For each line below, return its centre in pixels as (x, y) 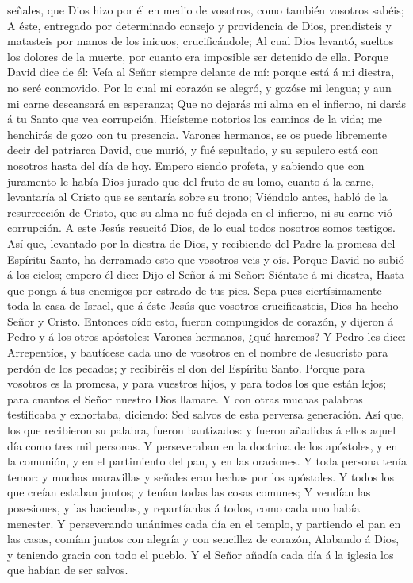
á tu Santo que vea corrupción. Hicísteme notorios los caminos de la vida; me (195, 119)
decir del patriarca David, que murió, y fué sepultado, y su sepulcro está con (193, 150)
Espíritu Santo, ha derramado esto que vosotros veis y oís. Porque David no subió (206, 259)
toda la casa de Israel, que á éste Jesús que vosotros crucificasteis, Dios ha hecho (203, 305)
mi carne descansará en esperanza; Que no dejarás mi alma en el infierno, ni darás (207, 103)
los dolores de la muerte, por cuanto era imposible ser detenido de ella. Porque (198, 56)
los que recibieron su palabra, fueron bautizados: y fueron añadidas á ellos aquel (202, 430)
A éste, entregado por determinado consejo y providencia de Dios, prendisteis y (199, 25)
